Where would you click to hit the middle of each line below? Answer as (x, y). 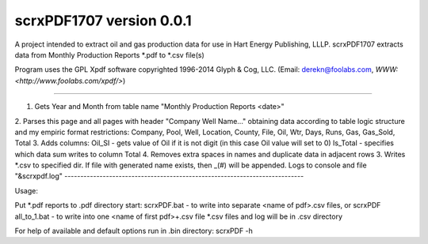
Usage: (27, 190)
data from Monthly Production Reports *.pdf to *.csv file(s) (110, 54)
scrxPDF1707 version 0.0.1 (103, 21)
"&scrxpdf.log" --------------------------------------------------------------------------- (159, 176)
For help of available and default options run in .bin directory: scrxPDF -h (134, 231)
